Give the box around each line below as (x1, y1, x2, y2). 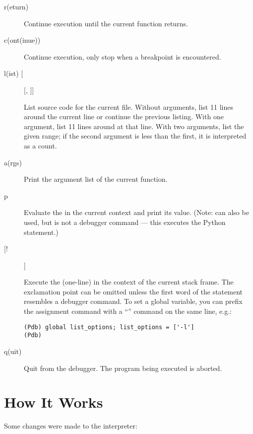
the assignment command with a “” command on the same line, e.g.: (24, 306, 232, 316)
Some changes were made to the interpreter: (4, 421, 137, 431)
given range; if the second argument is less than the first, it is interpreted (24, 131, 247, 141)
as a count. (24, 140, 57, 150)
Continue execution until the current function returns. (24, 18, 188, 28)
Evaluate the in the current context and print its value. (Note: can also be (24, 207, 249, 217)
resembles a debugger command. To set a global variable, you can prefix (24, 296, 243, 306)
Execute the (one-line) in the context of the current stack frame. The (24, 277, 234, 287)
